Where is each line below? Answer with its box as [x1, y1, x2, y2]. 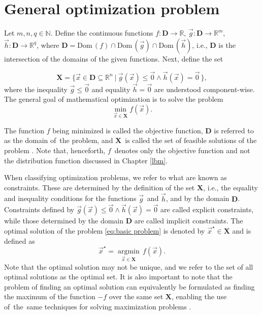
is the [218, 39, 236, 50]
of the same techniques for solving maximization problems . [4, 301, 191, 311]
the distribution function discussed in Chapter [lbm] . [4, 155, 168, 165]
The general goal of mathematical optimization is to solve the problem [4, 94, 223, 104]
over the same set [109, 291, 163, 302]
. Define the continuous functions [50, 27, 153, 38]
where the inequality [4, 83, 68, 94]
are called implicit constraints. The [134, 215, 243, 226]
